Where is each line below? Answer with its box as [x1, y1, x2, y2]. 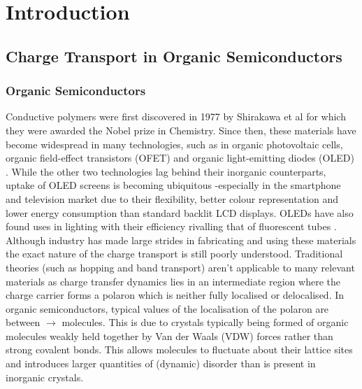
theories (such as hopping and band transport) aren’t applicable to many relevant [6, 260, 355, 274]
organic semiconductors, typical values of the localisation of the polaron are [6, 301, 329, 316]
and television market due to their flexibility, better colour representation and [6, 191, 339, 206]
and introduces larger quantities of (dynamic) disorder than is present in [6, 356, 316, 371]
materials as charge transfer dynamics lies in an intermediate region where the [6, 274, 340, 288]
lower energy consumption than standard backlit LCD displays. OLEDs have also [6, 205, 354, 220]
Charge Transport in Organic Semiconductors [6, 45, 342, 66]
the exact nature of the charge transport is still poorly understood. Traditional [6, 246, 343, 261]
